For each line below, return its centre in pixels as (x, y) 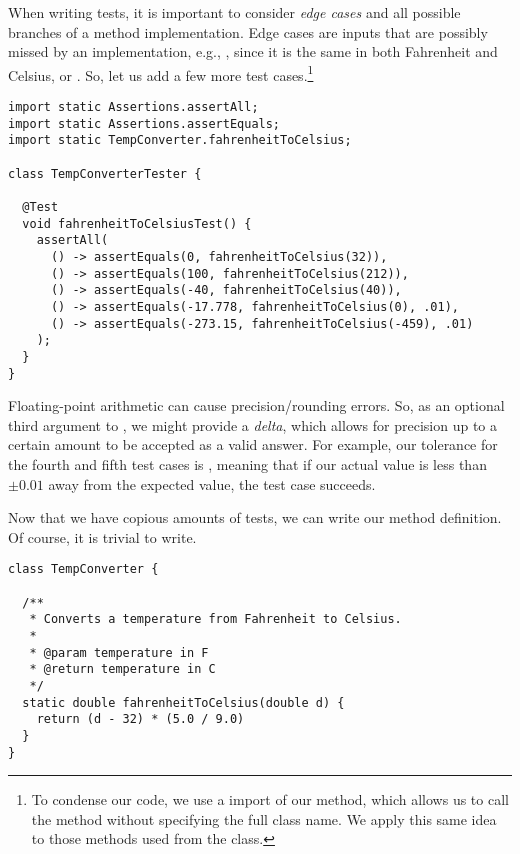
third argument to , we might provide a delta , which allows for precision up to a (253, 424)
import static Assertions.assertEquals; (144, 123)
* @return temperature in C (122, 669)
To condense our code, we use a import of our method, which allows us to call (270, 799)
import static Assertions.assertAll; (133, 107)
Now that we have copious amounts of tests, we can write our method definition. (255, 517)
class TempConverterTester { (105, 173)
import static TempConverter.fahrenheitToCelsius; (180, 140)
